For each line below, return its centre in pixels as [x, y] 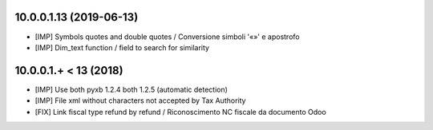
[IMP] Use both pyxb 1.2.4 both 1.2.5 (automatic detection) [132, 89]
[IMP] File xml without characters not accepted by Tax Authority [140, 100]
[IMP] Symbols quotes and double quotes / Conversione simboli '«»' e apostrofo [167, 37]
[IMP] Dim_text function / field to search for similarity [122, 47]
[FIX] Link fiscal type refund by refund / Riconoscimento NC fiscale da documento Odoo [180, 112]
